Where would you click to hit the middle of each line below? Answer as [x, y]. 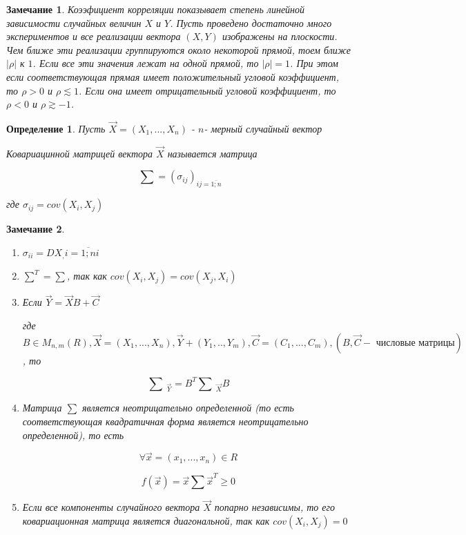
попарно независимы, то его [275, 507]
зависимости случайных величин [74, 22]
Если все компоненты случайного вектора [111, 507]
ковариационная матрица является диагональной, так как [146, 521]
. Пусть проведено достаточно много [251, 22]
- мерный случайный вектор [263, 128]
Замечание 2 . [36, 229]
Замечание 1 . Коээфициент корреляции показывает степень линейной [156, 9]
